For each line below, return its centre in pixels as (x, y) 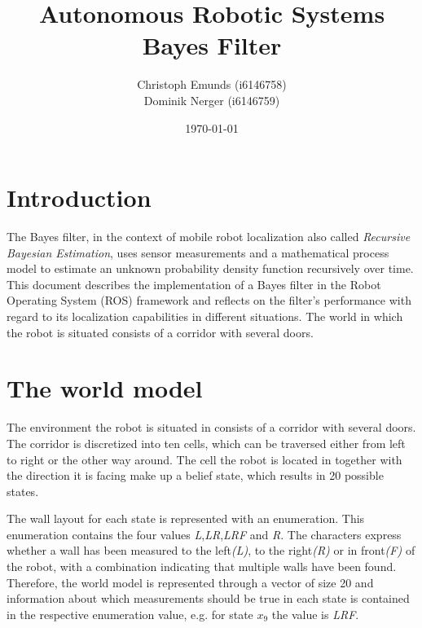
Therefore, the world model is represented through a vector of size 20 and (190, 582)
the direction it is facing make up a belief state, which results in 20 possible (195, 475)
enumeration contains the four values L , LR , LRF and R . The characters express (204, 534)
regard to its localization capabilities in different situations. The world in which (205, 316)
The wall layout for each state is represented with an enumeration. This (186, 518)
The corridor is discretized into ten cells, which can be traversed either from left (206, 443)
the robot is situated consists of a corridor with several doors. (160, 332)
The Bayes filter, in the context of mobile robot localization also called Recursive (209, 237)
